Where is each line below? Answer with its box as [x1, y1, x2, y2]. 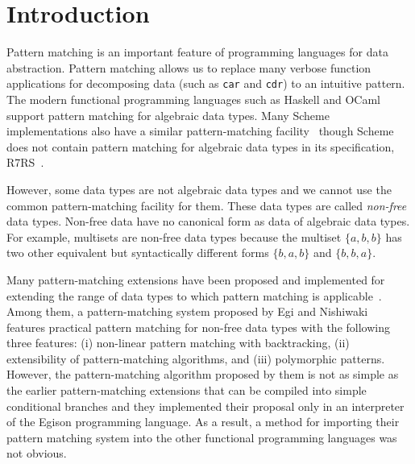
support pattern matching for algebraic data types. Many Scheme [6, 106, 330, 123]
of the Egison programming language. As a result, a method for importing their [6, 413, 400, 430]
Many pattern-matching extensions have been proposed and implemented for [6, 271, 385, 288]
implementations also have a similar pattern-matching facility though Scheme [6, 122, 394, 139]
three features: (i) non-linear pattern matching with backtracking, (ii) [6, 334, 350, 351]
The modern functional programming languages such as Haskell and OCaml [6, 90, 380, 107]
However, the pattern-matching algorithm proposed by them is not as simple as [6, 366, 399, 383]
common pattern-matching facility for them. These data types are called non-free [6, 197, 407, 213]
